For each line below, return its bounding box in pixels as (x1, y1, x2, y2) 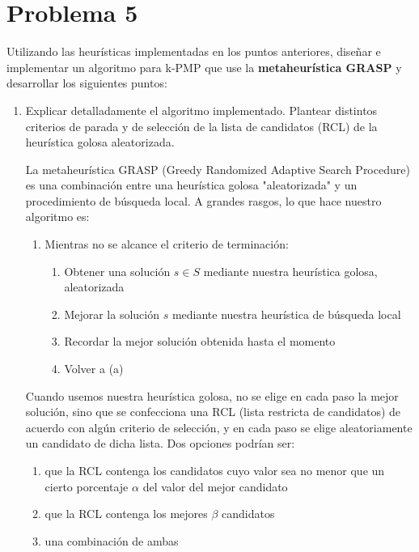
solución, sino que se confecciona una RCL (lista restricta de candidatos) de (25, 403, 401, 420)
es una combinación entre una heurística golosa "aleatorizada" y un (25, 176, 358, 193)
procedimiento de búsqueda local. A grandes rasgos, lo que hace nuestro (25, 192, 382, 209)
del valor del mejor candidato (142, 478, 288, 495)
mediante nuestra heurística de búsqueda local (171, 305, 401, 322)
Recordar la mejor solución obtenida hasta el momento (64, 333, 336, 350)
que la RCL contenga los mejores (44, 505, 208, 522)
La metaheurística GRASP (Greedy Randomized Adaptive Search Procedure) (25, 160, 410, 177)
